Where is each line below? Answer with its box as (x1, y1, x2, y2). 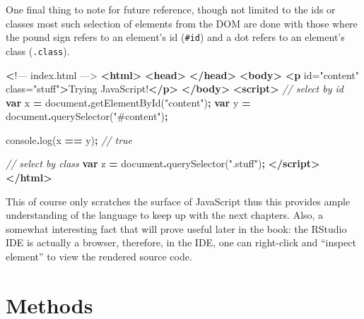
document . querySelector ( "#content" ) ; (6, 109, 168, 124)
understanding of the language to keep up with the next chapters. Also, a (6, 207, 324, 222)
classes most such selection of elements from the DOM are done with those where (6, 16, 358, 30)
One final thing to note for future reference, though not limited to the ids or (6, 2, 336, 16)
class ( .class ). (6, 43, 70, 58)
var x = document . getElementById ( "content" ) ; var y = (6, 95, 251, 109)
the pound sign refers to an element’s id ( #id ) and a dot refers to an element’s (6, 30, 345, 44)
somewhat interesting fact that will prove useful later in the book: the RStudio (6, 221, 347, 236)
